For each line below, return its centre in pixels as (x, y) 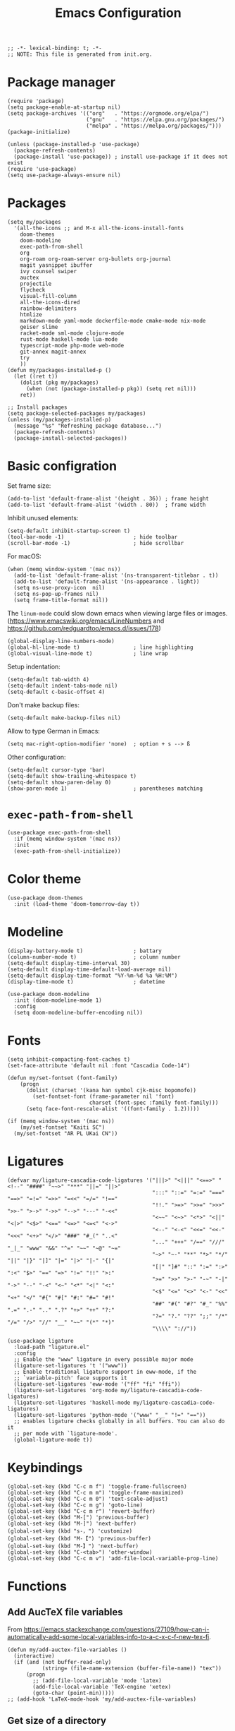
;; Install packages (38, 407)
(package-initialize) (39, 132)
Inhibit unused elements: (43, 518)
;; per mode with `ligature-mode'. (66, 1433)
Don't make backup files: (43, 705)
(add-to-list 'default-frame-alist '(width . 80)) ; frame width (107, 505)
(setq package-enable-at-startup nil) (64, 107)
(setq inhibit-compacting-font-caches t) (69, 1059)
